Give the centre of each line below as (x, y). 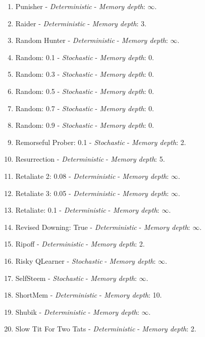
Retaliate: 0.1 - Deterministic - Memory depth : (87, 210)
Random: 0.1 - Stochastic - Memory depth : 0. (85, 57)
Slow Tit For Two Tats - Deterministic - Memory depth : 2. (106, 329)
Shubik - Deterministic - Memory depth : (77, 311)
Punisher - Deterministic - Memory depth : (80, 6)
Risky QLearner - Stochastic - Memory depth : (86, 260)
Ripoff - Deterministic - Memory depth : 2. (80, 244)
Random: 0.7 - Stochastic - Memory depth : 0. (85, 108)
